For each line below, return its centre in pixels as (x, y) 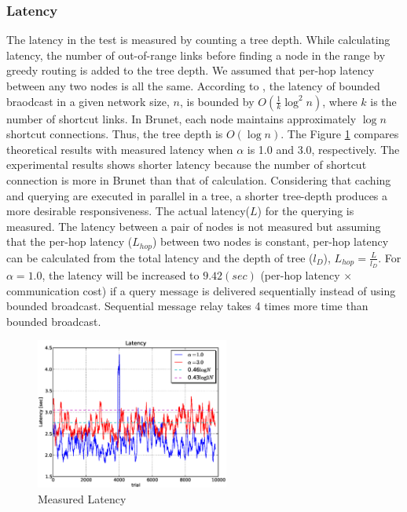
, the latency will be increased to (121, 275)
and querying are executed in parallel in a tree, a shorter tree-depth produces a (197, 195)
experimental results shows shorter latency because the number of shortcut (187, 165)
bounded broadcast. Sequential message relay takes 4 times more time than (187, 306)
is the (383, 101)
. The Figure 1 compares (340, 134)
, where (340, 101)
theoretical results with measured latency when (120, 149)
